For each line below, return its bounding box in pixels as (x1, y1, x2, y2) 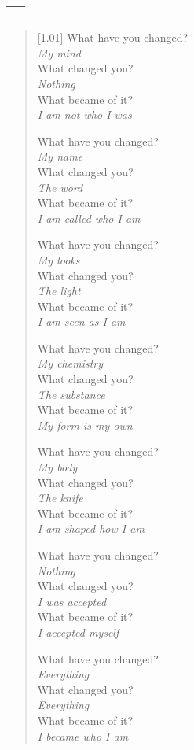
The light (37, 283, 81, 299)
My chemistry (37, 355, 104, 371)
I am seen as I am (37, 313, 126, 330)
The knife (37, 490, 83, 506)
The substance (37, 386, 105, 402)
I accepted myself (37, 623, 119, 640)
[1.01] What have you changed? (37, 29, 189, 46)
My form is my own (37, 416, 133, 433)
